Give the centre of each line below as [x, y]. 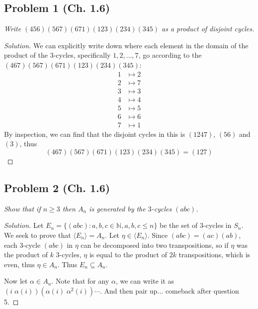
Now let [16, 281]
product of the [26, 55]
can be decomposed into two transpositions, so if [155, 245]
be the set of [179, 225]
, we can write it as [145, 281]
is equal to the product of [128, 255]
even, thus [19, 264]
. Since [158, 235]
